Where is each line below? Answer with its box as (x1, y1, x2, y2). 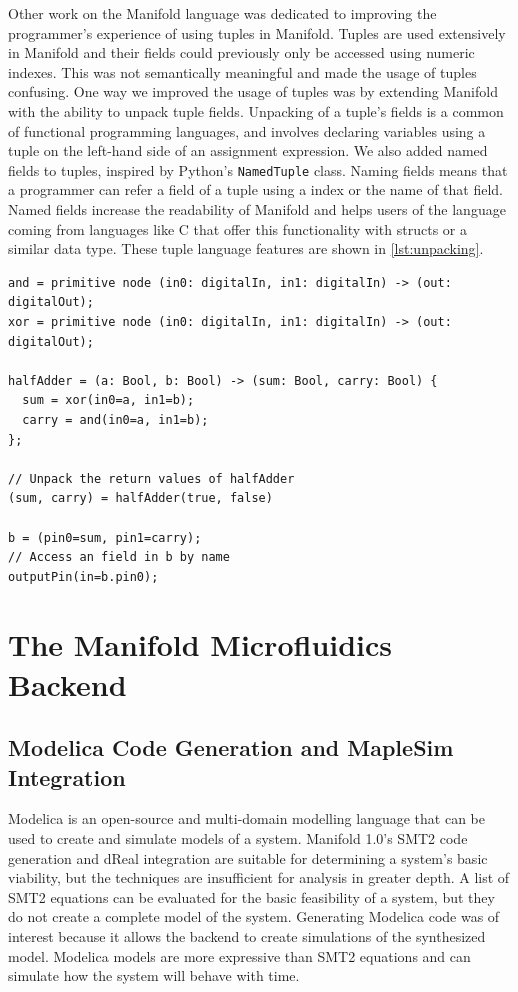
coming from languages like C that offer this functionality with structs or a (8, 218, 467, 239)
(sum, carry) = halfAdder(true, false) (8, 491, 273, 506)
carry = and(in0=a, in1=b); (22, 412, 209, 427)
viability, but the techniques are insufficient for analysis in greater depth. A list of (8, 867, 510, 888)
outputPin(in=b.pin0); (8, 569, 159, 584)
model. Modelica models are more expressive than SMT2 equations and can (8, 945, 471, 966)
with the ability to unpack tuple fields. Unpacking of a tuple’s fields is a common (8, 100, 504, 121)
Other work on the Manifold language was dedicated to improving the (8, 3, 437, 23)
